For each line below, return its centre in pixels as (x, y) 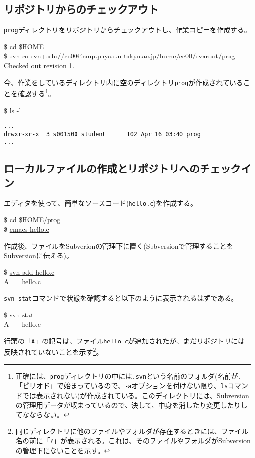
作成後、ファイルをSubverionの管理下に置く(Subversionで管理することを (119, 245)
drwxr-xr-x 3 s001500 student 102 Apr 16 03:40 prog (102, 134)
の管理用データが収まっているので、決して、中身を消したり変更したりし (131, 405)
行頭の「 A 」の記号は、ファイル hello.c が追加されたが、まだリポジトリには (125, 340)
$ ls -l (13, 110)
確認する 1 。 (36, 93)
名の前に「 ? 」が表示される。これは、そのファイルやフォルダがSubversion (133, 441)
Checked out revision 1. (39, 66)
